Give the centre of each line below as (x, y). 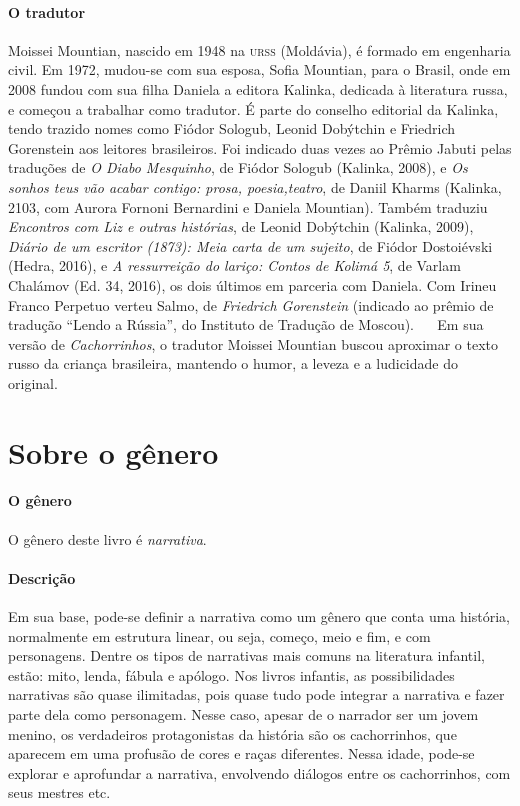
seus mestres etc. (59, 792)
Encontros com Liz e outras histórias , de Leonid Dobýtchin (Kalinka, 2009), (241, 226)
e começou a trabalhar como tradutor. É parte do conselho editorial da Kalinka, (253, 108)
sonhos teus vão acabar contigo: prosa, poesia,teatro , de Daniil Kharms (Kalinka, (255, 186)
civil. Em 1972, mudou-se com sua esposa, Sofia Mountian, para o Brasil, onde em (259, 69)
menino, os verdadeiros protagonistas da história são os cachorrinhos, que (232, 733)
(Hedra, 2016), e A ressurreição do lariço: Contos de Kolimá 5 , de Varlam (234, 265)
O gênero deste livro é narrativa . (107, 538)
